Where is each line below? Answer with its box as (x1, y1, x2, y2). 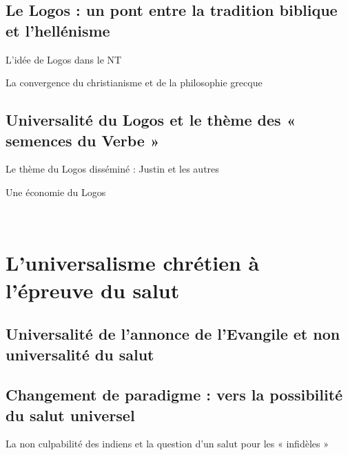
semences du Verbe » (6, 129, 160, 151)
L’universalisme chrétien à (6, 249, 260, 277)
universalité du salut (6, 343, 154, 365)
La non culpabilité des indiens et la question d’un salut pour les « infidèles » (6, 436, 329, 451)
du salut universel (6, 404, 135, 425)
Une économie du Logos (6, 184, 106, 199)
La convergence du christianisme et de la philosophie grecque (6, 75, 263, 90)
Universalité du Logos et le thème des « (6, 109, 296, 130)
